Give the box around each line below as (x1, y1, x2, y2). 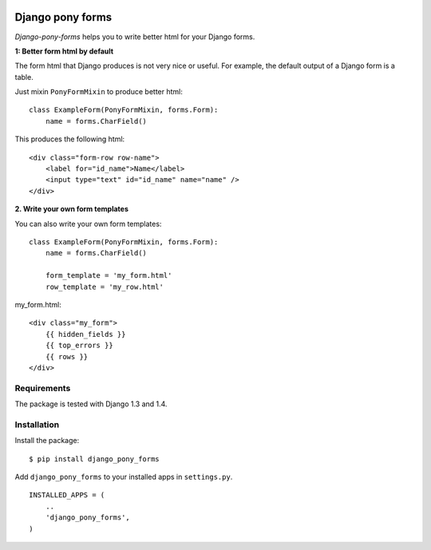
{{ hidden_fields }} (45, 330, 126, 338)
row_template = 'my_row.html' (45, 282, 164, 291)
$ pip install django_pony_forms (29, 454, 160, 463)
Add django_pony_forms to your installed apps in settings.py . (14, 472, 233, 481)
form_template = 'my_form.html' (45, 271, 172, 280)
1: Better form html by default (14, 46, 114, 56)
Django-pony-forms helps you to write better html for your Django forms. (14, 32, 255, 42)
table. (14, 72, 34, 81)
